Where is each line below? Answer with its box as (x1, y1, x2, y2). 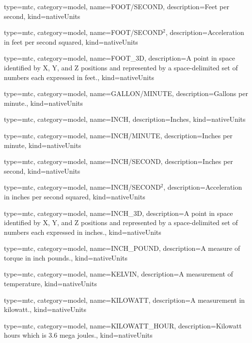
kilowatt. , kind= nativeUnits (4, 304, 87, 314)
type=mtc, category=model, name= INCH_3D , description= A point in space (4, 208, 233, 218)
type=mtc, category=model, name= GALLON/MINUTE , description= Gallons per (4, 88, 248, 98)
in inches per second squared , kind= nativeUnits (4, 191, 145, 201)
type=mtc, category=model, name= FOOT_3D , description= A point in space (4, 53, 236, 63)
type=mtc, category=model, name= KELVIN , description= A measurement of (4, 269, 233, 279)
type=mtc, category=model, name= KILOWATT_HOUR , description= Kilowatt (4, 320, 242, 330)
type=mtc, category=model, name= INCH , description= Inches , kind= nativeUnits (4, 114, 246, 124)
